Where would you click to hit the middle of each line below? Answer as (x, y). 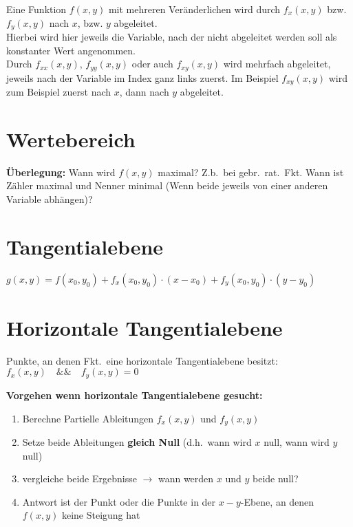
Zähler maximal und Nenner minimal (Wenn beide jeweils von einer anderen (167, 185)
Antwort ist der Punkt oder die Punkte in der (119, 501)
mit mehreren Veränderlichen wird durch (194, 9)
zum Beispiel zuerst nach (59, 92)
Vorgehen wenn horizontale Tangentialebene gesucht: (135, 395)
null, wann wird (297, 441)
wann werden (186, 478)
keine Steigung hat (101, 515)
